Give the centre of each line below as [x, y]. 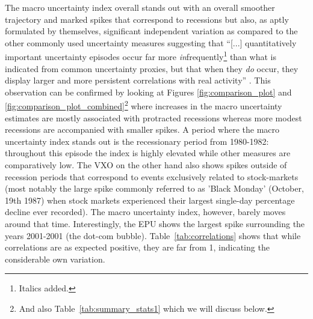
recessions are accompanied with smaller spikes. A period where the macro [142, 129]
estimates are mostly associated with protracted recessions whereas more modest [153, 117]
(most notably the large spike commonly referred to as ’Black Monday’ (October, [154, 188]
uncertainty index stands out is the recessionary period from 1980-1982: [137, 141]
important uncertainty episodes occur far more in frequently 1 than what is [141, 56]
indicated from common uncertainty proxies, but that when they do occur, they [152, 68]
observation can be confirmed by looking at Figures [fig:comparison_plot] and [148, 92]
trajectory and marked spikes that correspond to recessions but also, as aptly [147, 19]
